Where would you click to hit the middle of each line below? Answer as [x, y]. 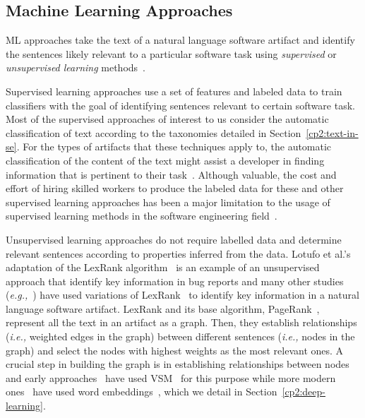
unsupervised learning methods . [76, 67]
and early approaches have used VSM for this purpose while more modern [171, 377]
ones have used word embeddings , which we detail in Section [142, 392]
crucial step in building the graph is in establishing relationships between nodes [178, 364]
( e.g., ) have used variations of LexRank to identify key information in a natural [182, 295]
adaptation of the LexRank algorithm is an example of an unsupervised [163, 267]
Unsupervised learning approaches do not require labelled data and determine [174, 239]
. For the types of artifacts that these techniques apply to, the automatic [174, 147]
